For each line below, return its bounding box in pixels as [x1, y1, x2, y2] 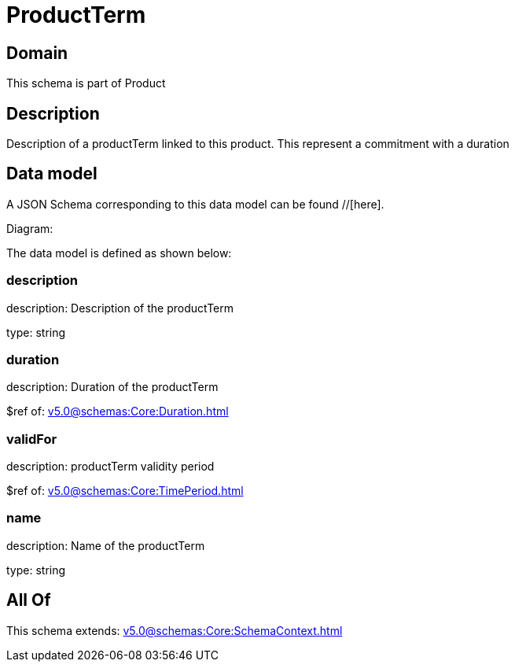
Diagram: [6, 221, 53, 235]
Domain [6, 42, 68, 63]
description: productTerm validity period [6, 459, 215, 474]
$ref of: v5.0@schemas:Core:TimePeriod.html [6, 484, 244, 498]
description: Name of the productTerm [6, 538, 205, 552]
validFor [6, 430, 57, 447]
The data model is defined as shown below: [6, 245, 232, 260]
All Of [6, 590, 51, 611]
